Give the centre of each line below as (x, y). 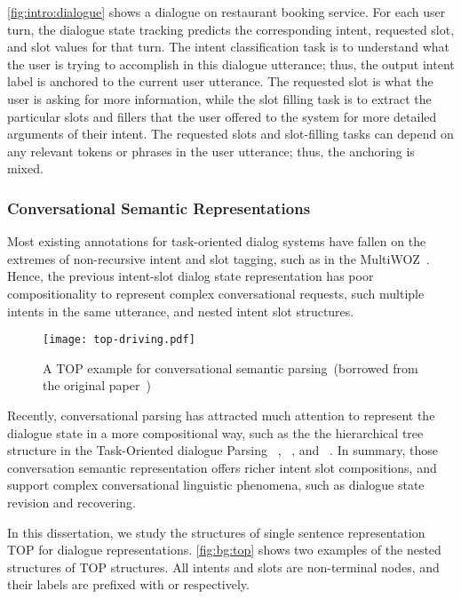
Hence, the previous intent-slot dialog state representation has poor (191, 276)
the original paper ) (97, 385)
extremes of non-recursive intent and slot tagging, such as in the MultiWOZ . (219, 258)
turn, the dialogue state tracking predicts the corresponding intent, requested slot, (231, 29)
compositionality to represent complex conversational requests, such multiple (216, 293)
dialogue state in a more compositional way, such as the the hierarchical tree (215, 432)
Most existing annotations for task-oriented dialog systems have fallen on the (217, 241)
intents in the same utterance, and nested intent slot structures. (181, 311)
